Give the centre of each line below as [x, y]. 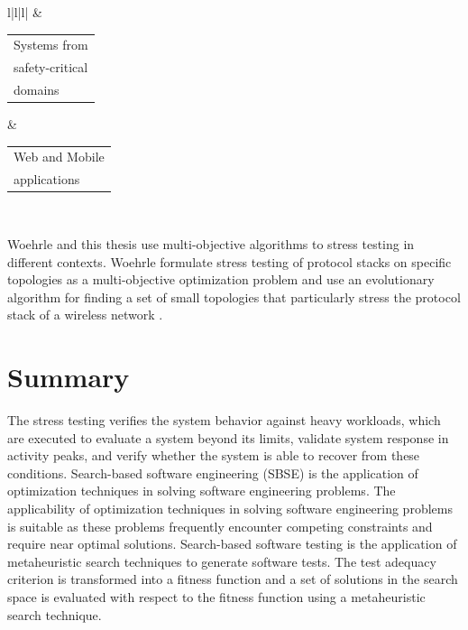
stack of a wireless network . [85, 315]
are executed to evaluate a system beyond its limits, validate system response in [228, 437]
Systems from [51, 45]
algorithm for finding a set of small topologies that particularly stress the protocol [234, 296]
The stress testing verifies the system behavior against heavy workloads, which [224, 420]
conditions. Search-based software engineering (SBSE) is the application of [213, 472]
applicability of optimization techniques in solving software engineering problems [230, 509]
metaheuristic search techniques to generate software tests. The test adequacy [222, 561]
